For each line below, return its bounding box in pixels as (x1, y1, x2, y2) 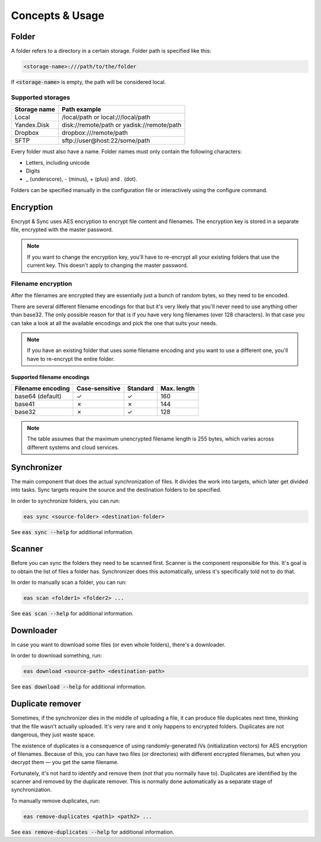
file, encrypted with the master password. (11, 226, 114, 233)
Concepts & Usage (11, 9, 105, 22)
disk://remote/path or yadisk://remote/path (61, 121, 182, 129)
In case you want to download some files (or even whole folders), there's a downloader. (11, 641, 226, 648)
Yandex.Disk (14, 121, 50, 129)
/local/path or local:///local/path (61, 113, 151, 121)
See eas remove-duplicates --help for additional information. (11, 828, 175, 835)
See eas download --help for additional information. (11, 683, 147, 690)
